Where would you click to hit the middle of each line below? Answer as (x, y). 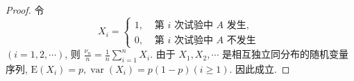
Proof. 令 (25, 10)
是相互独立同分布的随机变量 (285, 54)
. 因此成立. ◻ (260, 68)
